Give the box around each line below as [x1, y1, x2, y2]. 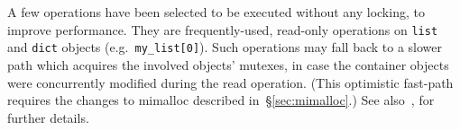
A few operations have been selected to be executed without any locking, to [7, 3, 425, 21]
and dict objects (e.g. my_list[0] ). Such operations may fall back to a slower [7, 38, 443, 56]
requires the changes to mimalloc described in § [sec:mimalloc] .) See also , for [7, 91, 435, 109]
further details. [7, 108, 89, 126]
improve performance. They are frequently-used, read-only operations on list [7, 20, 438, 39]
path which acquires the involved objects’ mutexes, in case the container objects [7, 55, 449, 74]
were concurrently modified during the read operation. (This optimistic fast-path [7, 73, 454, 91]
